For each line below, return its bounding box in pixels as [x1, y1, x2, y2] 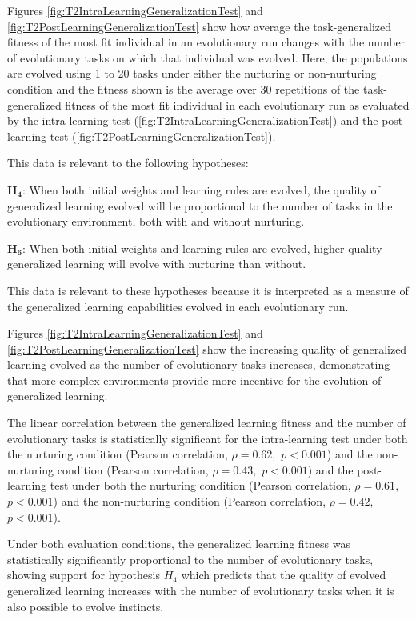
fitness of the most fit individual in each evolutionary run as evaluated [65, 96, 410, 113]
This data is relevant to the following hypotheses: [7, 154, 249, 171]
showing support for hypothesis [7, 566, 160, 583]
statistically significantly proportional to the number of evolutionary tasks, [7, 550, 374, 567]
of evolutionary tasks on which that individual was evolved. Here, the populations [7, 49, 408, 66]
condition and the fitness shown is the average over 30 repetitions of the [7, 80, 360, 97]
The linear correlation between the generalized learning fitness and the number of [7, 414, 406, 431]
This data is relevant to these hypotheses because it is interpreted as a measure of [7, 282, 409, 298]
